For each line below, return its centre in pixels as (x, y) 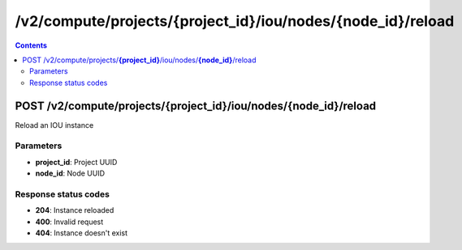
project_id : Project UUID (76, 162)
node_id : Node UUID (70, 173)
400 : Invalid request (69, 222)
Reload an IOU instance (54, 125)
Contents (31, 45)
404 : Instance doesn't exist (82, 233)
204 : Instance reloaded (75, 210)
